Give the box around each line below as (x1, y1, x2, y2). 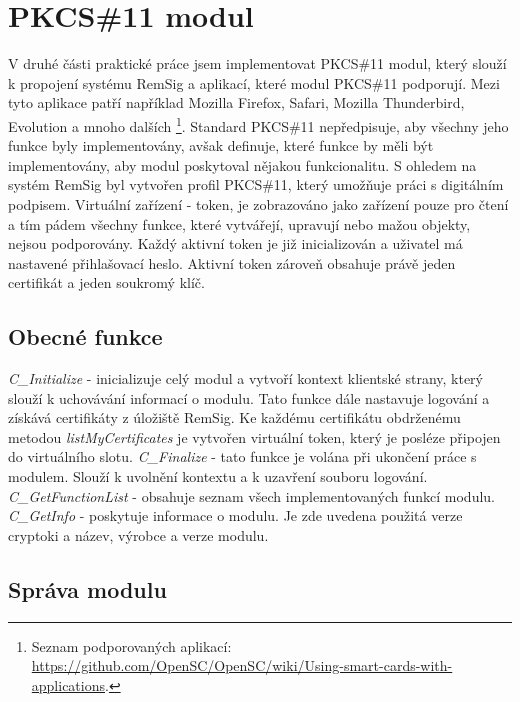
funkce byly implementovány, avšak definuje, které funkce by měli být (8, 135, 434, 156)
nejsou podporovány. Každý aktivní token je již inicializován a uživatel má (8, 233, 463, 254)
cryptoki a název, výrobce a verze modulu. (8, 524, 269, 545)
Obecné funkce (8, 321, 163, 352)
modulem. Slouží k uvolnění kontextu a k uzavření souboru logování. (8, 466, 428, 487)
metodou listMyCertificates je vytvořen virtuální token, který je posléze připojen (8, 426, 501, 447)
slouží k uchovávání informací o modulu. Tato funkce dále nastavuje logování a (8, 387, 490, 408)
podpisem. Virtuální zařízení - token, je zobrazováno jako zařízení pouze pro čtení (8, 193, 509, 214)
